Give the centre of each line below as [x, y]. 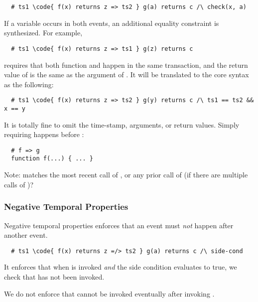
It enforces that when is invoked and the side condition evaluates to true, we [121, 267]
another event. [26, 235]
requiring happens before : [44, 134]
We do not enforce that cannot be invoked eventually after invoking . [109, 293]
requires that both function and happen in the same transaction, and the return [126, 65]
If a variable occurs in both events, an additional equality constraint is [112, 23]
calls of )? [19, 184]
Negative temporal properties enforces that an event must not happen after [119, 225]
